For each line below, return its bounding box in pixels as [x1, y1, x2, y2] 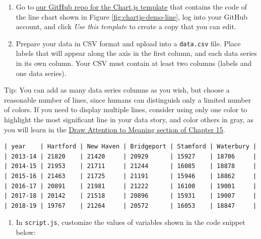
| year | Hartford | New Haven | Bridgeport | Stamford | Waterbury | [4, 143, 257, 150]
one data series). [16, 67, 67, 78]
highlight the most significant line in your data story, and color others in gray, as [4, 114, 253, 124]
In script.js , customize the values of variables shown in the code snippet [16, 217, 245, 227]
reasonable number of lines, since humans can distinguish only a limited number [4, 94, 251, 105]
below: [16, 227, 36, 237]
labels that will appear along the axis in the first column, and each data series [16, 48, 257, 58]
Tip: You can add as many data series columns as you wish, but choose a [4, 85, 230, 95]
